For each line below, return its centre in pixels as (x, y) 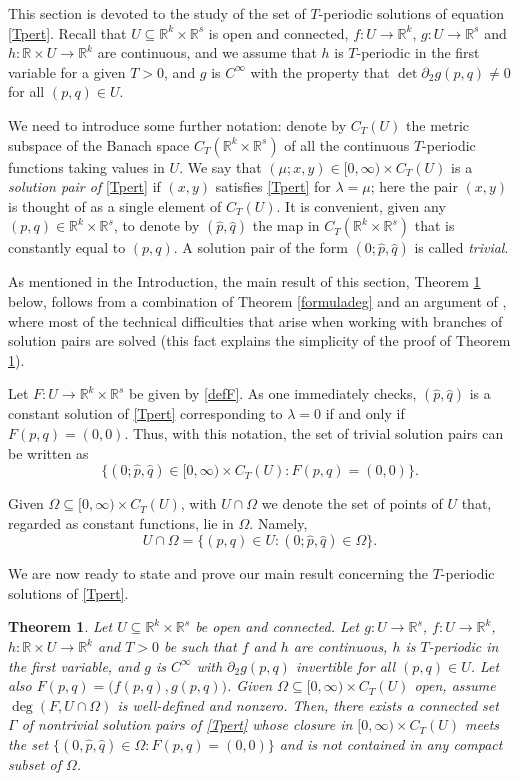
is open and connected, (278, 32)
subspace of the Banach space (99, 144)
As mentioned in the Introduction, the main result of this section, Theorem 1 (244, 281)
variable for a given (67, 71)
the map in (286, 225)
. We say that (220, 166)
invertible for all (345, 665)
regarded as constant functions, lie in (121, 522)
